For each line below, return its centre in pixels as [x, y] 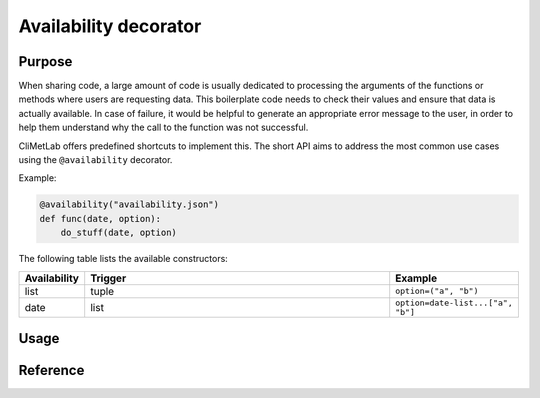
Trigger [108, 278]
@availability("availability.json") [129, 204]
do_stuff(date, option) [118, 233]
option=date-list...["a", [454, 302]
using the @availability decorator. [95, 160]
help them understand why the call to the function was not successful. [163, 127]
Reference [51, 370]
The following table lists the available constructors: [123, 259]
